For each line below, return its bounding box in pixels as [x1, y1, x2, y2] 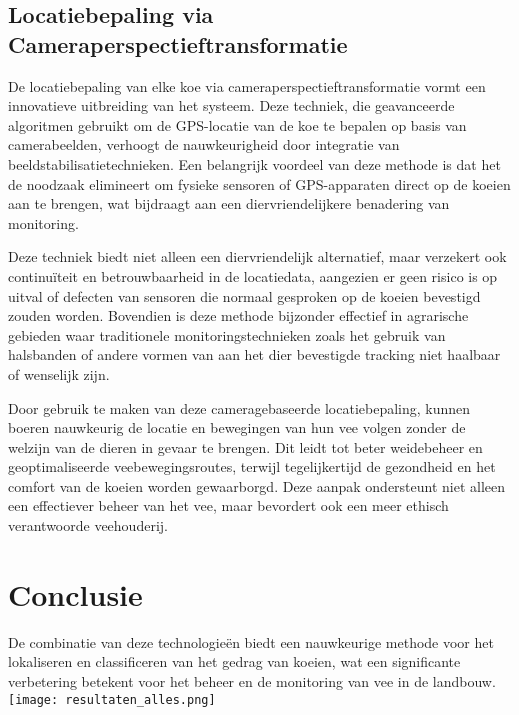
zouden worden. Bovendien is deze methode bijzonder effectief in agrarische [8, 305, 469, 326]
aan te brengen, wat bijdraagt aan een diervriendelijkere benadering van [8, 193, 450, 214]
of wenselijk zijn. [8, 363, 110, 384]
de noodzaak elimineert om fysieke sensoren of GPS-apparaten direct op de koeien [8, 173, 511, 194]
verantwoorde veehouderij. [8, 515, 168, 536]
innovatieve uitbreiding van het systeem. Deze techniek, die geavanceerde [8, 95, 455, 116]
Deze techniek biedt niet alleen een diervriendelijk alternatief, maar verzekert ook [8, 246, 507, 267]
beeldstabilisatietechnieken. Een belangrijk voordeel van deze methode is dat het [8, 153, 501, 174]
